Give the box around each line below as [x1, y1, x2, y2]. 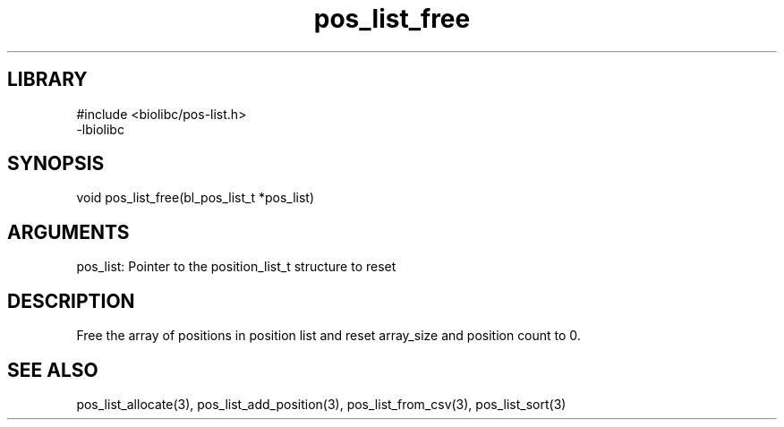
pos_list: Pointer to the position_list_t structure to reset [76, 259, 396, 275]
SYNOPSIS [7, 152, 105, 175]
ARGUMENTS [7, 220, 130, 243]
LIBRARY [7, 68, 88, 91]
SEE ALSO [7, 358, 98, 381]
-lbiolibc [76, 121, 124, 137]
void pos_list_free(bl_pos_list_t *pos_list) [76, 190, 315, 206]
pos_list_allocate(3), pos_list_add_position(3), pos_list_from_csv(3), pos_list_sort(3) [76, 396, 567, 412]
